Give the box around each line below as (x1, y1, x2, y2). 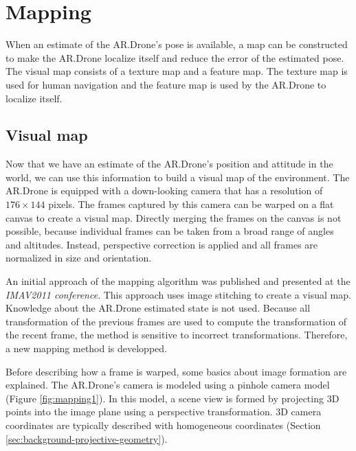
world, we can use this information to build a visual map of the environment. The (5, 170, 350, 184)
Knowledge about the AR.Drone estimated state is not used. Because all (5, 301, 311, 315)
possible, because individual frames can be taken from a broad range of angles (5, 224, 334, 238)
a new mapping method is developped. (5, 341, 167, 356)
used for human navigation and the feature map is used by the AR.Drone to (5, 77, 326, 91)
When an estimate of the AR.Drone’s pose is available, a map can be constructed (5, 37, 348, 51)
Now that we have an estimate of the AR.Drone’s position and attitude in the (5, 157, 333, 171)
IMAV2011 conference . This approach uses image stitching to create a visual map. (5, 287, 351, 301)
